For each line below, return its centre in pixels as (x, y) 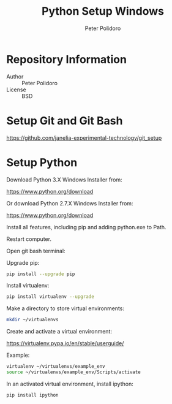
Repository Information (67, 59)
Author (15, 76)
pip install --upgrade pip (41, 274)
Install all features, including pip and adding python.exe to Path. (86, 227)
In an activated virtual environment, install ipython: (70, 384)
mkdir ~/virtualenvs (33, 320)
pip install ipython (33, 395)
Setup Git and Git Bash (65, 120)
